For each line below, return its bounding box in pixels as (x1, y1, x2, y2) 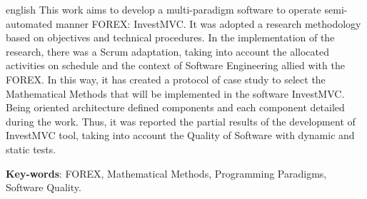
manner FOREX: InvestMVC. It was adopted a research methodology (55, 16, 361, 31)
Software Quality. (6, 180, 81, 195)
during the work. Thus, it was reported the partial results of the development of (6, 113, 356, 128)
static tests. (6, 141, 56, 156)
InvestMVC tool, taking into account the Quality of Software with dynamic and (6, 128, 355, 143)
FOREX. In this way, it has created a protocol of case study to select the (6, 71, 326, 86)
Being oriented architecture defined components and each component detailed (6, 100, 345, 115)
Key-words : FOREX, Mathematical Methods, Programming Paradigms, (6, 165, 327, 180)
